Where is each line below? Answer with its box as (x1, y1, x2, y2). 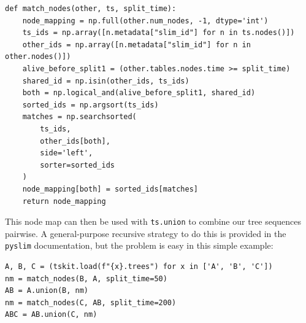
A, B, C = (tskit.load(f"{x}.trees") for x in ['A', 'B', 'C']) (5, 262, 273, 271)
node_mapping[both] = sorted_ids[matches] (22, 184, 198, 193)
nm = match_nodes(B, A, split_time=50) (5, 274, 167, 283)
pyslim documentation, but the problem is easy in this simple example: (5, 239, 273, 252)
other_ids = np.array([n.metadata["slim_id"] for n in (22, 40, 251, 49)
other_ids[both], (40, 136, 110, 146)
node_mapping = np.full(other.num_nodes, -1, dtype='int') (22, 16, 269, 25)
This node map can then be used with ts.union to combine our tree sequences (5, 215, 302, 228)
